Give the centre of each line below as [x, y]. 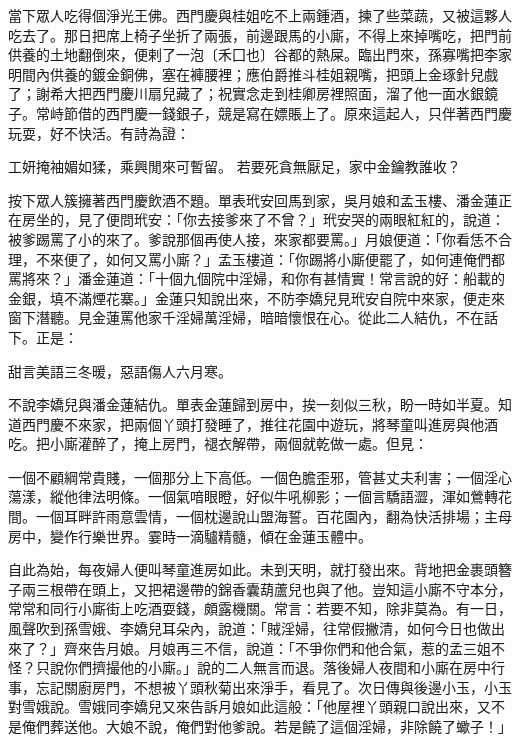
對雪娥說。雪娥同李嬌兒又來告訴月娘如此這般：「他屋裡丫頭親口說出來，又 [249, 706]
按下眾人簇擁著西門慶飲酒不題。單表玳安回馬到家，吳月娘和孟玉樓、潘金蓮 [253, 199]
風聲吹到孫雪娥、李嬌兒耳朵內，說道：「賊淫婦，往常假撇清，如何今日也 [242, 628]
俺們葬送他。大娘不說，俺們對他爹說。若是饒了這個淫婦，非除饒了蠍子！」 [266, 726]
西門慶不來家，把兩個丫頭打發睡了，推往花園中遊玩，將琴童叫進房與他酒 [259, 423]
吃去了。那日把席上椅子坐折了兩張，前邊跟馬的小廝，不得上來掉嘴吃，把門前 [260, 34]
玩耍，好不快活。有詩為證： [99, 132]
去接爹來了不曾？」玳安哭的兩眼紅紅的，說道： [350, 219]
